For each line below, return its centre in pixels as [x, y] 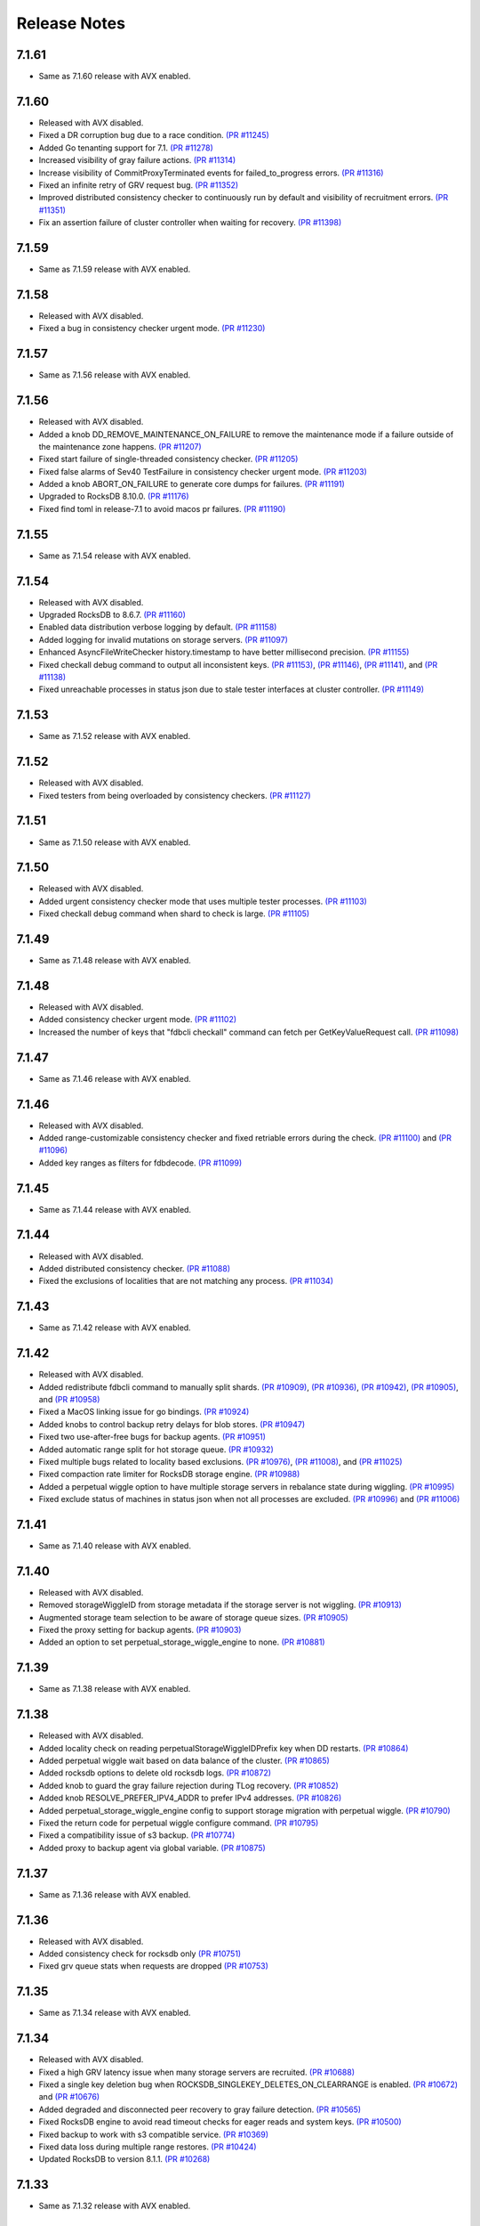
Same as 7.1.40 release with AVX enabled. [115, 1546]
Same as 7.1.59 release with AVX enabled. [115, 269]
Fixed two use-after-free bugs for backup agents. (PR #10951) [152, 1437]
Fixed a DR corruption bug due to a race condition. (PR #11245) [154, 135]
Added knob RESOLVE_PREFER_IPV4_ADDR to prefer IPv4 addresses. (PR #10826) [190, 1798]
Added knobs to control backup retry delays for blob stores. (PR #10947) [172, 1424]
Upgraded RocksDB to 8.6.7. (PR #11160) [112, 615]
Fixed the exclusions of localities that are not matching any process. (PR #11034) [186, 1281]
